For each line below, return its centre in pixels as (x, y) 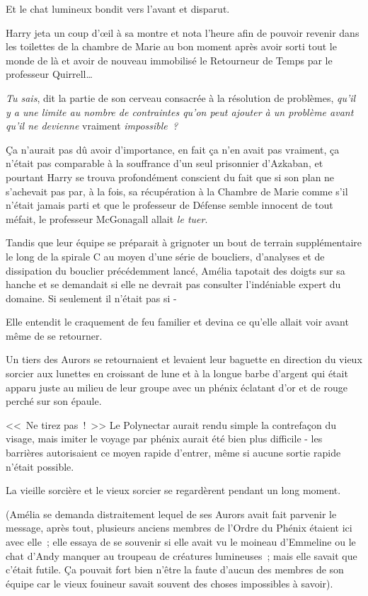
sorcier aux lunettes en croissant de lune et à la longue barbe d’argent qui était (177, 373)
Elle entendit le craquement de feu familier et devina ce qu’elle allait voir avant (177, 322)
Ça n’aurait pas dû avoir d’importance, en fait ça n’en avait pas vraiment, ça (173, 149)
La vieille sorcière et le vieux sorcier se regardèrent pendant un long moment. (173, 490)
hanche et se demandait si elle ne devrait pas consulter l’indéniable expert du (173, 284)
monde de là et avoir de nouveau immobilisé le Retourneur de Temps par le (169, 60)
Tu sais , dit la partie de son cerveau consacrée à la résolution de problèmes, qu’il (181, 97)
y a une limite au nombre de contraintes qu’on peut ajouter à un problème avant (180, 111)
